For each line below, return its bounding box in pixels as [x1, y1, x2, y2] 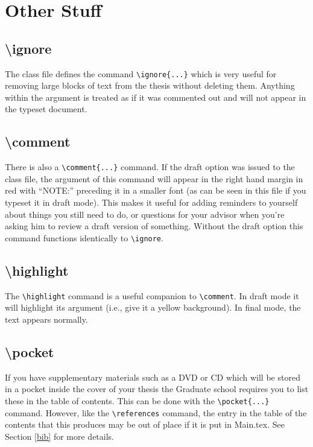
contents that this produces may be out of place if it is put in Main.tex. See [5, 418, 285, 431]
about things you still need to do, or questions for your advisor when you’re [5, 208, 285, 220]
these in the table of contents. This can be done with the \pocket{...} [5, 394, 270, 407]
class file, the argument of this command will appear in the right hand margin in [5, 172, 303, 185]
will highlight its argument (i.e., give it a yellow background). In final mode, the [5, 301, 301, 314]
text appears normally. [5, 312, 88, 325]
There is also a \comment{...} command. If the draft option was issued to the [5, 160, 295, 173]
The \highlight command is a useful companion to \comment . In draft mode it [5, 289, 299, 302]
